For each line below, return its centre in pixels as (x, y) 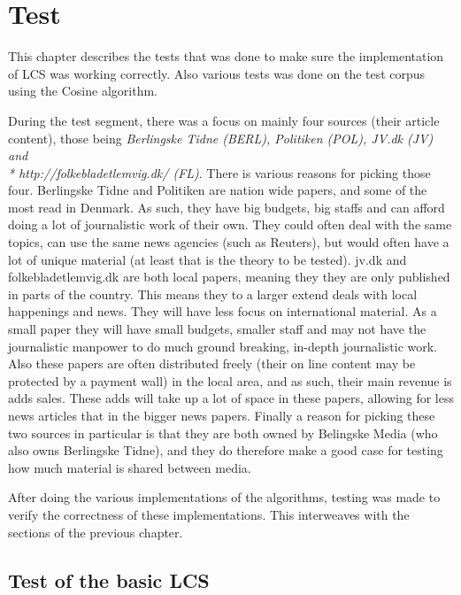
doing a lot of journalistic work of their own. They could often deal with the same (230, 224)
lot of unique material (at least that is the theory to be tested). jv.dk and (207, 259)
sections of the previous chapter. (96, 532)
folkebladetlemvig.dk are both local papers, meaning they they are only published (229, 277)
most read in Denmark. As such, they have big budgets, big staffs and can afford (227, 207)
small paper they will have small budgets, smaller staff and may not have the (217, 329)
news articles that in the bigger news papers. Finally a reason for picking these (222, 415)
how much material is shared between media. (130, 467)
